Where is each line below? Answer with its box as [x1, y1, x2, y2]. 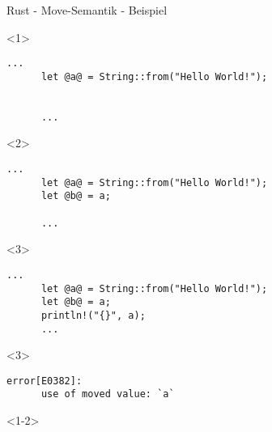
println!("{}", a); [40, 309, 146, 321]
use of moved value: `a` [40, 388, 175, 400]
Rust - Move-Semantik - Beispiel [6, 2, 168, 18]
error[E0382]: [6, 375, 83, 387]
